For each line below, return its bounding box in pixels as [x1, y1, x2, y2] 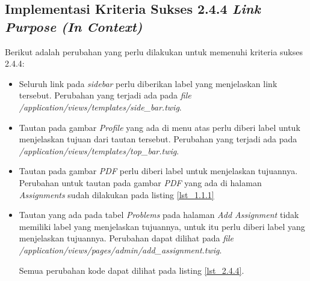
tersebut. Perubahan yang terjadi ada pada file [19, 89, 191, 101]
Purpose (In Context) [5, 17, 143, 35]
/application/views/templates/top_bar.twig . [19, 144, 179, 157]
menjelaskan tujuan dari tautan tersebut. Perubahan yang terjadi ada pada [19, 133, 297, 145]
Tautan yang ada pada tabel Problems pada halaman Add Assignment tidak [19, 208, 299, 221]
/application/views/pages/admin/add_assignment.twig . [19, 243, 222, 256]
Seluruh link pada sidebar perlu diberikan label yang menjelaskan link [19, 77, 277, 89]
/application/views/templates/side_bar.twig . [19, 100, 182, 113]
